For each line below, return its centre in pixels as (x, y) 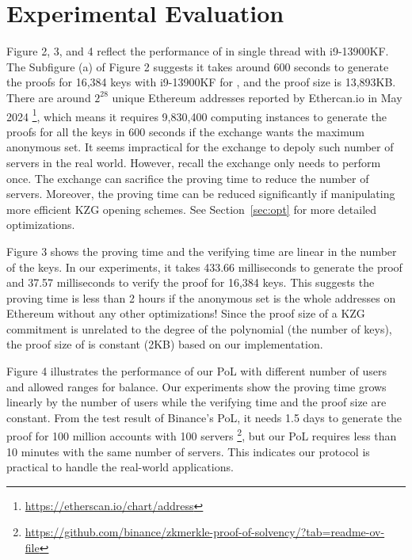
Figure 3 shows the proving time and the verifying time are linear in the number (202, 251)
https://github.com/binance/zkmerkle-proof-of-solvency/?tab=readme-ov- (205, 532)
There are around (49, 97)
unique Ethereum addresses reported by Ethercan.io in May (257, 97)
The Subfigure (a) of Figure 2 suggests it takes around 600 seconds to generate (198, 66)
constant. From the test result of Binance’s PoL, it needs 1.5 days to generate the (204, 417)
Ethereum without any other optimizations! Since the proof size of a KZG (186, 313)
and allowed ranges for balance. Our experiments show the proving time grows (196, 386)
